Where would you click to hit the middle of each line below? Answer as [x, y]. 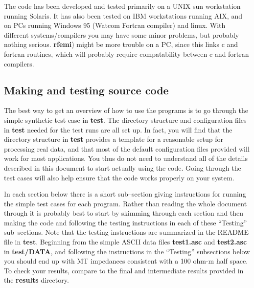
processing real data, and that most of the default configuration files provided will [127, 148]
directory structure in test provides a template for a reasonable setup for [114, 139]
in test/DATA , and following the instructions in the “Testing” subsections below [127, 251]
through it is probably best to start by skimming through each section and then [124, 213]
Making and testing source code [86, 90]
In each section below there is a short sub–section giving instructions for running [125, 194]
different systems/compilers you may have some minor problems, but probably [122, 34]
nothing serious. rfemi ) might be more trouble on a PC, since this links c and [121, 44]
